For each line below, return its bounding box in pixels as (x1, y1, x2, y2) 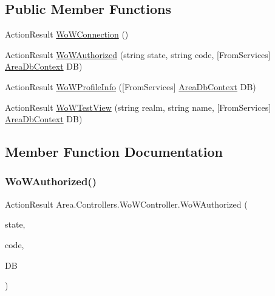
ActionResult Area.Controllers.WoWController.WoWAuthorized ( (5, 197, 248, 210)
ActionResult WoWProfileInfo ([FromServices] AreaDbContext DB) (5, 80, 256, 93)
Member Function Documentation (5, 142, 223, 161)
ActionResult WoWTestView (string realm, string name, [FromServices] (5, 100, 271, 113)
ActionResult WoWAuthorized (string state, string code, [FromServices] (5, 48, 271, 61)
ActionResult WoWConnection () (5, 28, 129, 41)
